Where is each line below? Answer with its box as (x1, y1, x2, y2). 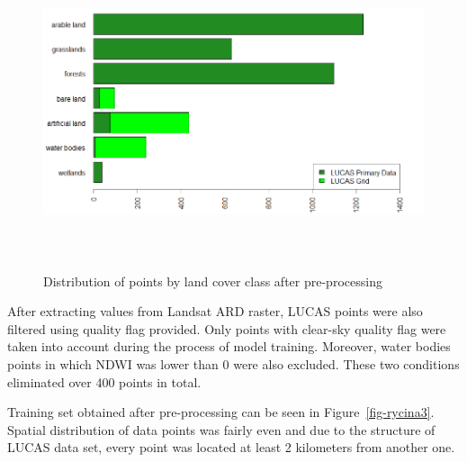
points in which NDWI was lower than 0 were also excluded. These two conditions (7, 354, 460, 373)
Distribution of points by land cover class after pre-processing (43, 271, 382, 290)
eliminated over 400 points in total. (7, 372, 202, 391)
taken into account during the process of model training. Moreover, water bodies (7, 337, 451, 356)
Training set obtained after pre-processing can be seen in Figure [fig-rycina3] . (7, 403, 435, 421)
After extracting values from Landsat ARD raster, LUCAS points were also (7, 302, 423, 321)
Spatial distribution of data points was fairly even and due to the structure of (7, 420, 436, 439)
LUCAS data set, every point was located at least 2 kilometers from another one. (7, 438, 455, 457)
